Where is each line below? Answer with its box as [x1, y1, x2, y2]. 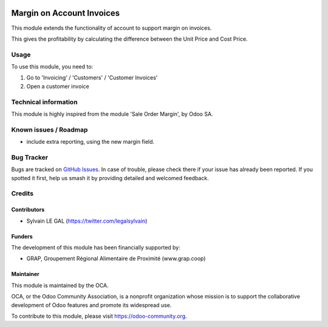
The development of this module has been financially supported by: [11, 243, 180, 251]
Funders [11, 232, 33, 240]
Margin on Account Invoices [11, 8, 120, 18]
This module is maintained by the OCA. [11, 281, 109, 289]
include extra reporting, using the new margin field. [26, 138, 155, 146]
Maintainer [11, 271, 39, 278]
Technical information [11, 98, 78, 106]
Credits [11, 189, 33, 198]
